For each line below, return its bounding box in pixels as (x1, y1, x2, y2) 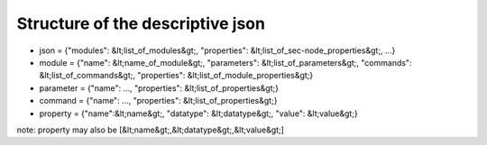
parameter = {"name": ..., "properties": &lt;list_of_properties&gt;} (39, 82, 280, 94)
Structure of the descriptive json (16, 14, 266, 33)
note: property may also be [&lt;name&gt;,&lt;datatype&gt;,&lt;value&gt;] (16, 124, 284, 135)
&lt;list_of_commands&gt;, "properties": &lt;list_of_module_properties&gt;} (39, 70, 314, 81)
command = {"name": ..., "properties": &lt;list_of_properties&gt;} (39, 95, 278, 106)
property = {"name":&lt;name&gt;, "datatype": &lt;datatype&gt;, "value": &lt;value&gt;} (39, 108, 358, 119)
